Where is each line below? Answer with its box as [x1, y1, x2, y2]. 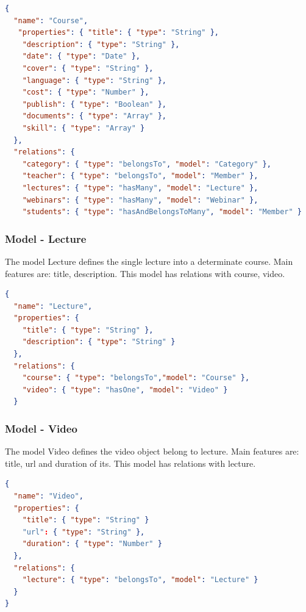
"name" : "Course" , [13, 16, 88, 25]
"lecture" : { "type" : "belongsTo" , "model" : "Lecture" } [22, 575, 258, 585]
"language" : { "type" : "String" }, [22, 76, 166, 85]
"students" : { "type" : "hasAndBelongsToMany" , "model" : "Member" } [22, 207, 302, 217]
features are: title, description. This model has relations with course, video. [5, 267, 285, 279]
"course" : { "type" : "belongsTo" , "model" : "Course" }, [22, 373, 250, 383]
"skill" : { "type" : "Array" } [22, 123, 145, 132]
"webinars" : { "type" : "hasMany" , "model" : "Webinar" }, [22, 195, 258, 204]
